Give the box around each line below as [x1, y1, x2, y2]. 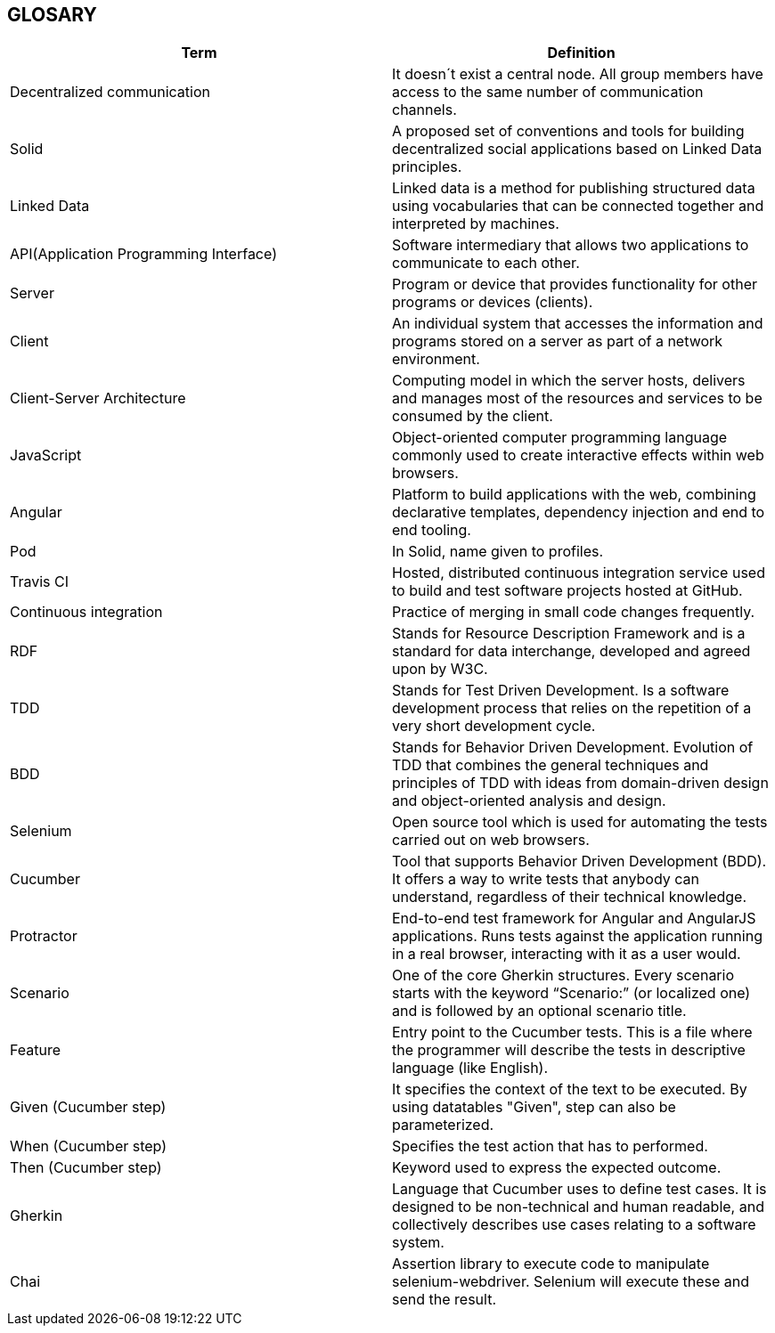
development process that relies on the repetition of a [392, 699, 752, 718]
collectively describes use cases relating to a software [392, 1215, 756, 1234]
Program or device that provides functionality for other [392, 275, 757, 294]
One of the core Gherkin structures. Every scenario [392, 966, 735, 985]
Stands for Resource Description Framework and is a [392, 624, 746, 643]
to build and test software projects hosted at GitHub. [392, 581, 743, 600]
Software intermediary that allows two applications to [392, 236, 749, 255]
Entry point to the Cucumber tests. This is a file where [392, 1023, 753, 1042]
